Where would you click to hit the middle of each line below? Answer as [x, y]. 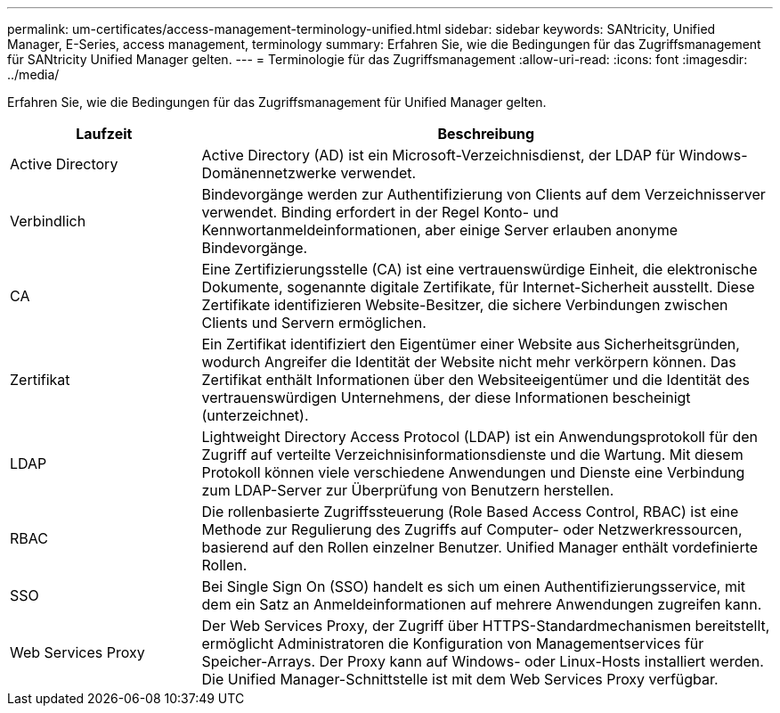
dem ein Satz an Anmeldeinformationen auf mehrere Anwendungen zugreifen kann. [482, 604]
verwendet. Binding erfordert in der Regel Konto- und [380, 212]
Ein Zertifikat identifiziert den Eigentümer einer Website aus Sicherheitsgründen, [471, 344]
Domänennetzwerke [269, 173]
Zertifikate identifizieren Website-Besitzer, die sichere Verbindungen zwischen [465, 305]
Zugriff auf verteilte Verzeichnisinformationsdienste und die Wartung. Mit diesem [472, 455]
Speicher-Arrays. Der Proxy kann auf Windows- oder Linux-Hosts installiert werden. [483, 661]
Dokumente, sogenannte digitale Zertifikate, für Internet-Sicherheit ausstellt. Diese [478, 287]
